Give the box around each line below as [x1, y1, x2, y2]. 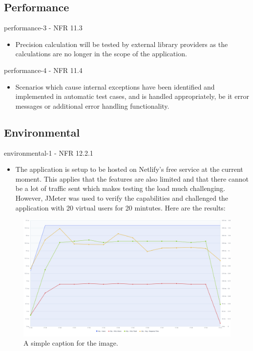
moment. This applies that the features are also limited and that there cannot [15, 173, 249, 184]
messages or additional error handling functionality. [15, 100, 169, 111]
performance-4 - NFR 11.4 [4, 65, 83, 75]
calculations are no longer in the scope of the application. [15, 48, 187, 59]
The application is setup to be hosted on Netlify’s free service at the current [15, 164, 243, 174]
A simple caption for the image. [23, 338, 118, 348]
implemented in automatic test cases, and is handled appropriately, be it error [15, 91, 249, 101]
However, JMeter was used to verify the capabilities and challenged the [15, 192, 229, 203]
